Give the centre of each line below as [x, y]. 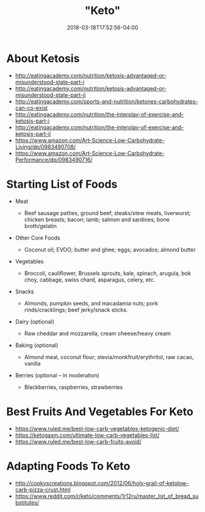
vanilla [32, 363]
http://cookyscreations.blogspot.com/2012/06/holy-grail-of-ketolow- [102, 483]
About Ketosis [43, 58]
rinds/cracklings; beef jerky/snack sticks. [76, 310]
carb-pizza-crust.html [43, 489]
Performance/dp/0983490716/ [54, 160]
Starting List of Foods [62, 184]
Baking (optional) [37, 345]
